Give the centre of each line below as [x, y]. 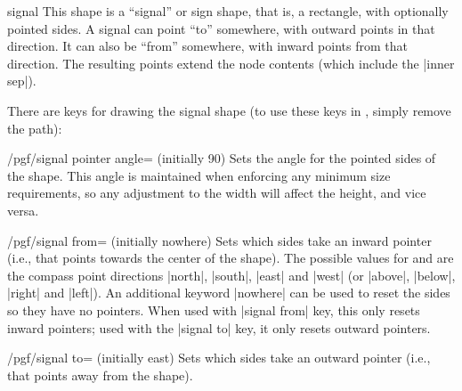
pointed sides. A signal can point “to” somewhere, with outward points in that [221, 28]
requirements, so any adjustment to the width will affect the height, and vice [217, 193]
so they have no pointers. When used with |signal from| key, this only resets [214, 310]
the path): [35, 128]
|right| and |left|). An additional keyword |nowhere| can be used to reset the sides [229, 293]
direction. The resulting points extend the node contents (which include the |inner [231, 63]
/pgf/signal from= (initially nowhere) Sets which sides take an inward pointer [219, 240]
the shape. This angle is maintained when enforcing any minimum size [199, 175]
